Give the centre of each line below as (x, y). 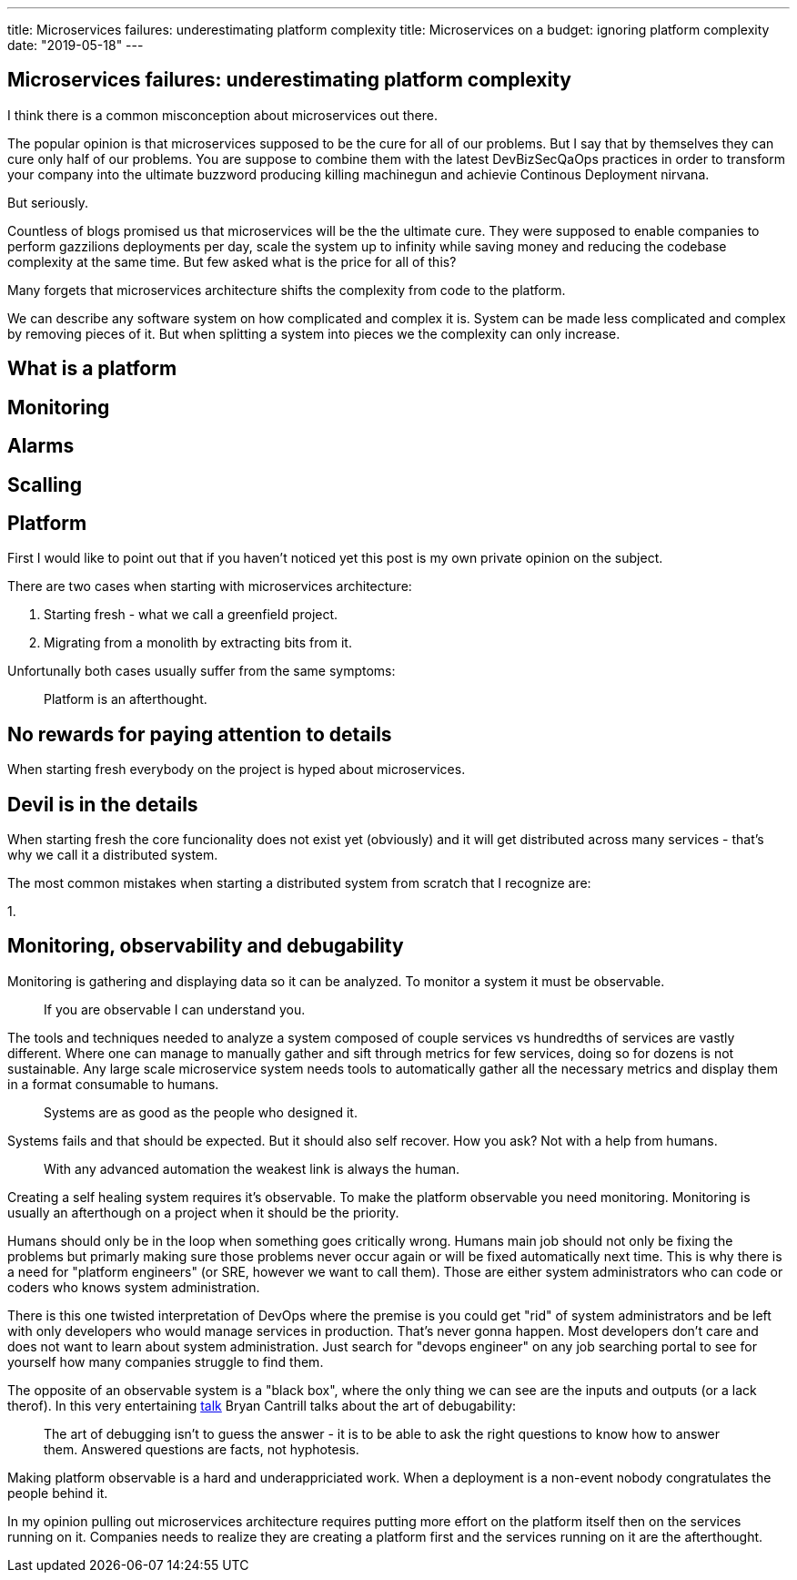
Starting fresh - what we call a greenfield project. (191, 615)
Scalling (45, 484)
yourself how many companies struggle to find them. (166, 1361)
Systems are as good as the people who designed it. (201, 1112)
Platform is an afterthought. (126, 699)
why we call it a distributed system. (113, 855)
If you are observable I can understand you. (175, 1009)
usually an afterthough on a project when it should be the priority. (203, 1212)
